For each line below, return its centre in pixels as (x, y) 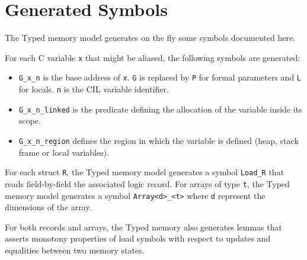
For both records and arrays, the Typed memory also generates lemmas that (143, 227)
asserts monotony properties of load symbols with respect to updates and (138, 238)
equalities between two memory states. (75, 250)
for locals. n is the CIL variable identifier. (94, 89)
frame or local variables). (64, 152)
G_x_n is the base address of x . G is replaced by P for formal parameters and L (160, 77)
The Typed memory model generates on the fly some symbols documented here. (150, 38)
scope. (30, 121)
